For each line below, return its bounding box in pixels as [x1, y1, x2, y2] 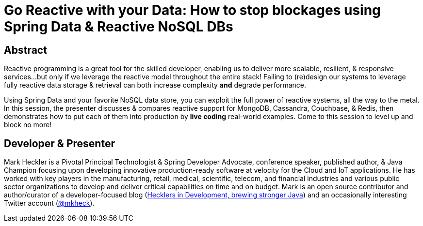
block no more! [4, 121, 52, 129]
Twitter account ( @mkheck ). [4, 199, 95, 208]
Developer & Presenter [4, 137, 115, 150]
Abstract [4, 44, 47, 56]
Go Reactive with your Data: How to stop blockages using [4, 2, 381, 18]
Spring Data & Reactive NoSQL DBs [4, 18, 233, 35]
